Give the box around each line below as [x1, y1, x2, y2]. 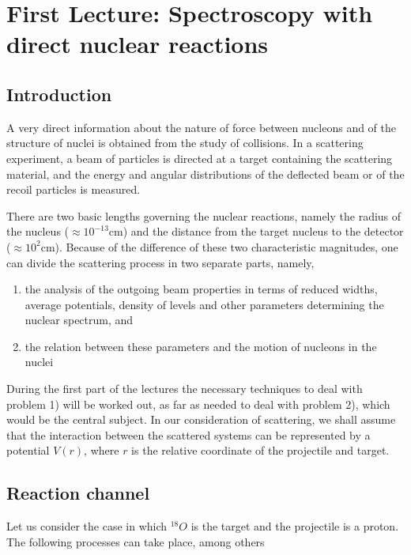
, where [84, 442, 119, 459]
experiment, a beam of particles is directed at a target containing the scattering [6, 149, 393, 166]
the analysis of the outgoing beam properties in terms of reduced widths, [25, 281, 378, 297]
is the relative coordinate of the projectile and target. [131, 442, 390, 459]
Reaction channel [6, 481, 150, 505]
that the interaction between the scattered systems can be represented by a [6, 426, 371, 443]
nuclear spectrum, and [25, 311, 134, 328]
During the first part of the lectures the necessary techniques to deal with [6, 380, 363, 397]
